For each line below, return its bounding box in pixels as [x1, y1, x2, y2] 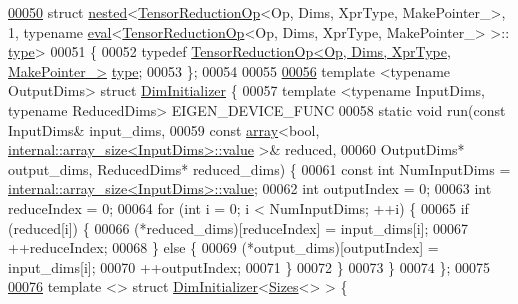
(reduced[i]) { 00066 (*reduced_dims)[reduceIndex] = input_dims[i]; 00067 [8, 217, 468, 238]
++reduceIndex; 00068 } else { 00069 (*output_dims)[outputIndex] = [8, 237, 439, 258]
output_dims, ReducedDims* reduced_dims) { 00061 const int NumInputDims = [8, 158, 511, 179]
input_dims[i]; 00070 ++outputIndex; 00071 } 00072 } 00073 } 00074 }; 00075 [8, 256, 490, 277]
